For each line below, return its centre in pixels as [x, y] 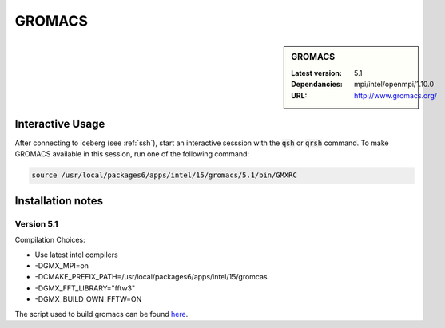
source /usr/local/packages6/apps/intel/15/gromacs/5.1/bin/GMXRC [164, 175]
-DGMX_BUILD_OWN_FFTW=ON [88, 299]
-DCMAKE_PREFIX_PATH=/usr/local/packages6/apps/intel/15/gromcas [151, 277]
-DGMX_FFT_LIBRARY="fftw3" [85, 288]
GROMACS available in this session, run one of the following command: [132, 154]
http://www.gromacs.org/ [396, 95]
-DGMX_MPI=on [62, 265]
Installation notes [59, 201]
